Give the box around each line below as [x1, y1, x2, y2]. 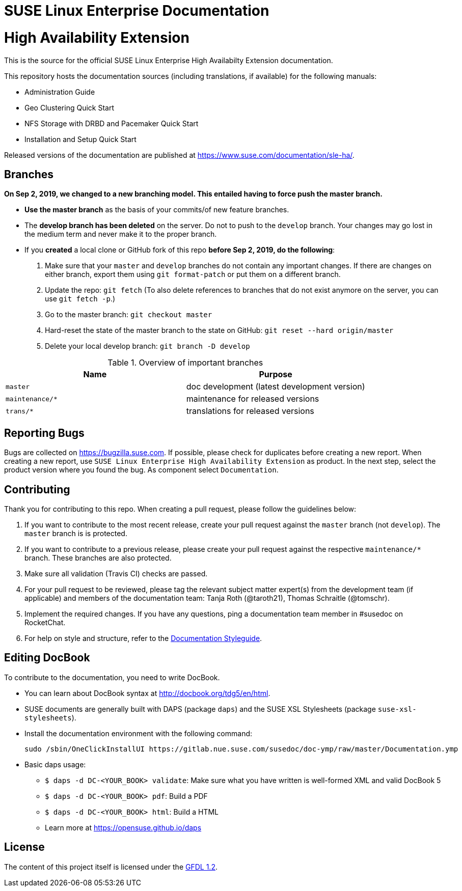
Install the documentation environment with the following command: [24, 729, 253, 738]
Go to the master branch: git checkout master [45, 310, 212, 319]
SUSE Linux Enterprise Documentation [4, 2, 269, 19]
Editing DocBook [4, 651, 90, 664]
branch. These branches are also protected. [24, 553, 172, 563]
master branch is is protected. [24, 529, 127, 538]
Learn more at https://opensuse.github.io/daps [45, 823, 202, 832]
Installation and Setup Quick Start [24, 134, 137, 144]
